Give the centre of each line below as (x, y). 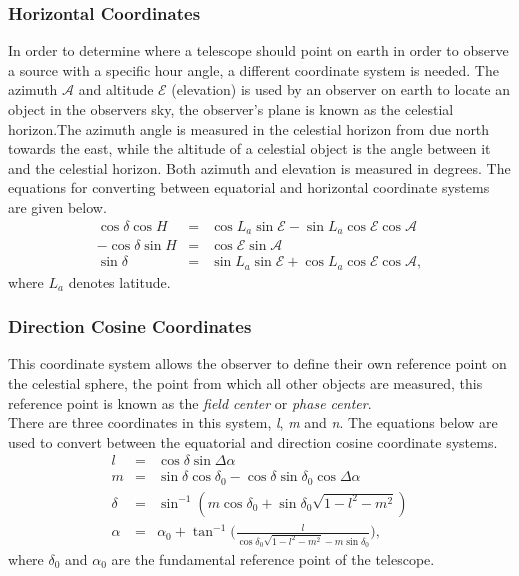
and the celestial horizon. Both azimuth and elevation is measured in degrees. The (259, 167)
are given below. (57, 206)
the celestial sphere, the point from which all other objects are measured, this (245, 382)
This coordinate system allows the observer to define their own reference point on (257, 363)
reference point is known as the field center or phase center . (190, 402)
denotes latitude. (119, 281)
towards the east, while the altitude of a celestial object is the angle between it (249, 148)
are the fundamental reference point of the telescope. (273, 558)
